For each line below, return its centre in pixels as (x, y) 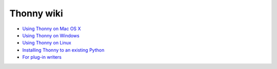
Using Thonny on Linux (47, 43)
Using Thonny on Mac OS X (52, 29)
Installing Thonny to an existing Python (63, 50)
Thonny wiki (36, 13)
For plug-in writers (42, 57)
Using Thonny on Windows (51, 35)
